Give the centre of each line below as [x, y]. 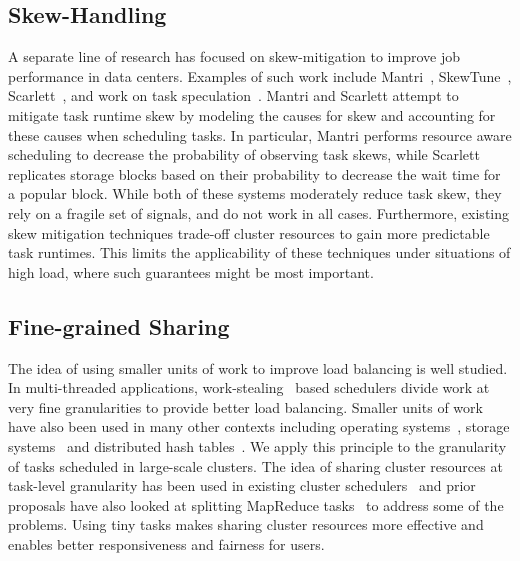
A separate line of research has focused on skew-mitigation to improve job [234, 56]
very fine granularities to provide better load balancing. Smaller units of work [245, 406]
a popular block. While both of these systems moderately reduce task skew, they [255, 193]
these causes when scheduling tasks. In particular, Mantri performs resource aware [260, 134]
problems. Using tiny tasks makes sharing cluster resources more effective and [246, 524]
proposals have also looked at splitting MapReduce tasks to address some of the [256, 504]
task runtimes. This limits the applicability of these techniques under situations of [259, 252]
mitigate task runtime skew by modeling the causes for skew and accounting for [252, 114]
